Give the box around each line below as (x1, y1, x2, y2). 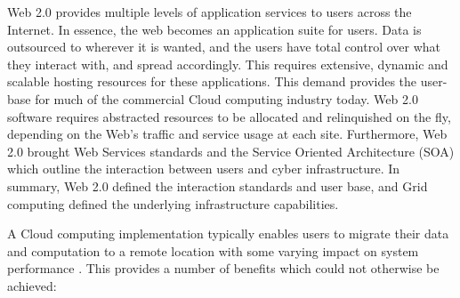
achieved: (7, 276, 57, 294)
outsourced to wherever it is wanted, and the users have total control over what (7, 37, 441, 56)
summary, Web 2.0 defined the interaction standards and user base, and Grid (7, 176, 428, 195)
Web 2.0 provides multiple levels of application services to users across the (7, 3, 412, 20)
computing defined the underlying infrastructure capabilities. (7, 194, 339, 213)
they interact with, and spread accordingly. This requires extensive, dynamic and (7, 54, 448, 73)
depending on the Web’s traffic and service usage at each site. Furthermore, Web (7, 125, 448, 143)
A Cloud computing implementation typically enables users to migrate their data (7, 224, 449, 243)
